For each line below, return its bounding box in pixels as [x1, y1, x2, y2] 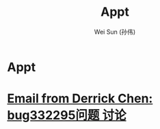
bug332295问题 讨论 [7, 108, 126, 124]
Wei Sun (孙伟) [94, 27, 136, 36]
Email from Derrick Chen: [7, 91, 153, 106]
